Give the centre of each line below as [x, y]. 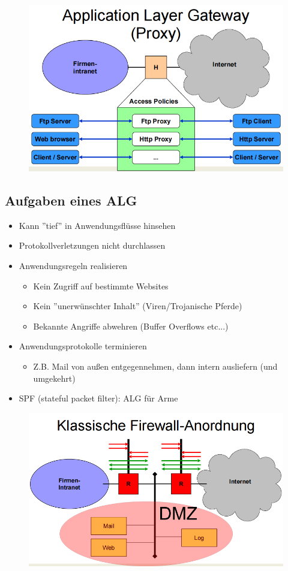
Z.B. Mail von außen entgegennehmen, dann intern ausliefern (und [155, 366]
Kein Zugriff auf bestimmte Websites [101, 285]
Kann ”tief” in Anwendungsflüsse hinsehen [97, 225]
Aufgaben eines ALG [71, 200]
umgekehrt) [54, 378]
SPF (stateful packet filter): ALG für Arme [98, 398]
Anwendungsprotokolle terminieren [83, 346]
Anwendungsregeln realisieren [73, 265]
